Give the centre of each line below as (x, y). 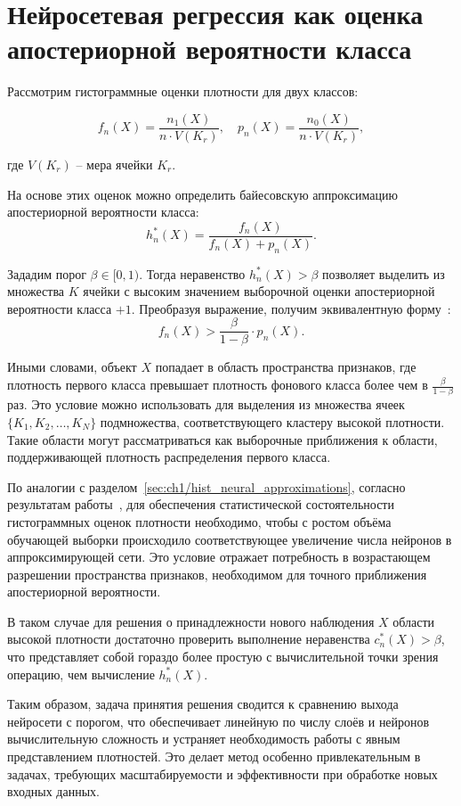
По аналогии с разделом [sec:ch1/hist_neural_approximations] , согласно (206, 486)
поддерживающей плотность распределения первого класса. (169, 457)
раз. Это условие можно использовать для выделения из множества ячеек (206, 404)
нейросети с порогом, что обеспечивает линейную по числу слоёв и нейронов (218, 721)
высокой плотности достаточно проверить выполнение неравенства (189, 639)
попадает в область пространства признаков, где (286, 367)
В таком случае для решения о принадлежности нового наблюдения (191, 621)
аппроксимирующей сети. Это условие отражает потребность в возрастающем (219, 557)
